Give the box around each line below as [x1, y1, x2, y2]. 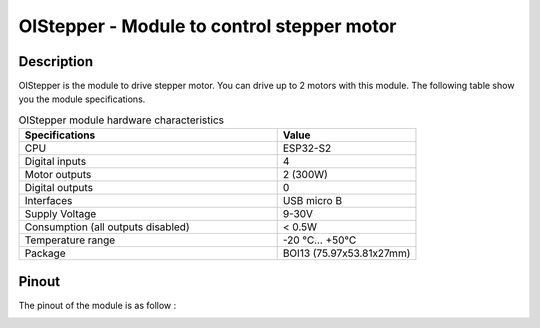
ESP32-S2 [282, 141, 332, 155]
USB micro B [282, 194, 343, 208]
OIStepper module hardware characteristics [18, 113, 225, 127]
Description [18, 53, 94, 70]
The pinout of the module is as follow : [18, 299, 177, 311]
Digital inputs [24, 155, 87, 169]
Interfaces [24, 194, 73, 208]
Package [24, 246, 66, 260]
